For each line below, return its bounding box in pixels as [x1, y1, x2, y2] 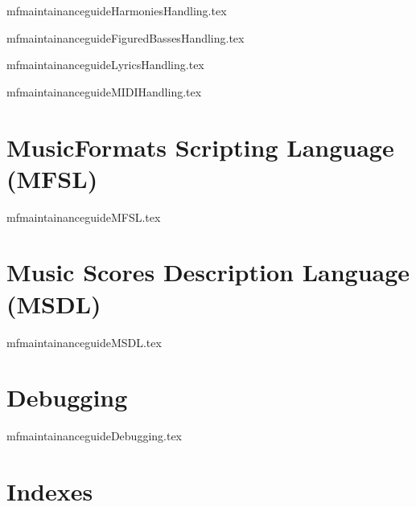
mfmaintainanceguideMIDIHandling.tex [6, 83, 202, 100]
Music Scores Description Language [6, 256, 410, 288]
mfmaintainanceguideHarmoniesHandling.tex [6, 2, 227, 18]
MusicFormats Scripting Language [6, 130, 394, 163]
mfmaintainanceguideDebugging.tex [6, 427, 183, 444]
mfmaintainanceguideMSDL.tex [6, 333, 162, 350]
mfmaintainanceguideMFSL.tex [6, 208, 161, 225]
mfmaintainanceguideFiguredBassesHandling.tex [6, 29, 245, 46]
